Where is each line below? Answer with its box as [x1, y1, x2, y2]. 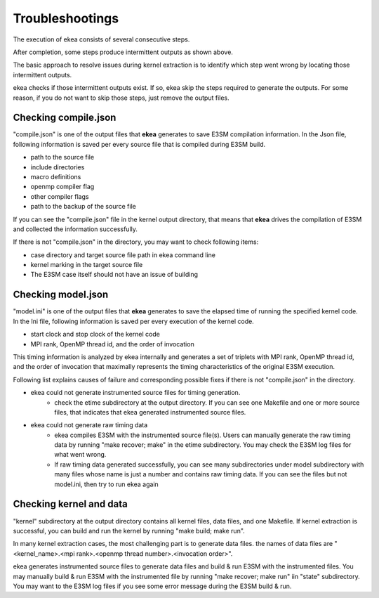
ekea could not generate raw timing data [30, 421, 148, 429]
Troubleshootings [13, 11, 119, 26]
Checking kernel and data [13, 498, 128, 510]
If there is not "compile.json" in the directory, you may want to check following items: [13, 238, 259, 246]
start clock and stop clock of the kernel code [30, 330, 161, 339]
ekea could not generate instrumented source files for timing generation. [30, 389, 241, 397]
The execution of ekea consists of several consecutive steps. [13, 35, 190, 44]
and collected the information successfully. [13, 225, 138, 233]
